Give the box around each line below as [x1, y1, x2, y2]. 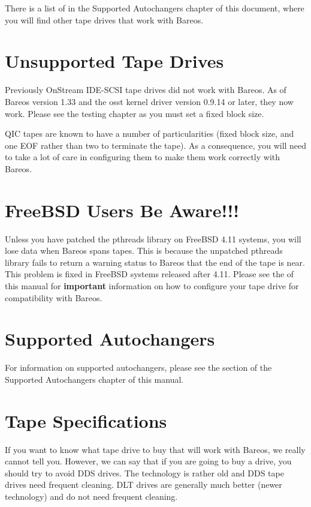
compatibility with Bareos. [5, 291, 102, 304]
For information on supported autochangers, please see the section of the [5, 361, 272, 374]
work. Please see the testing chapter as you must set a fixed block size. [5, 107, 264, 119]
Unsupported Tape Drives [5, 49, 224, 73]
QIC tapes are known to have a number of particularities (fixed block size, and [5, 127, 294, 140]
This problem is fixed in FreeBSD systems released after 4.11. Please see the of [5, 268, 294, 280]
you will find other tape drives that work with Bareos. [5, 13, 204, 26]
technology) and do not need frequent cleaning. [5, 490, 178, 502]
